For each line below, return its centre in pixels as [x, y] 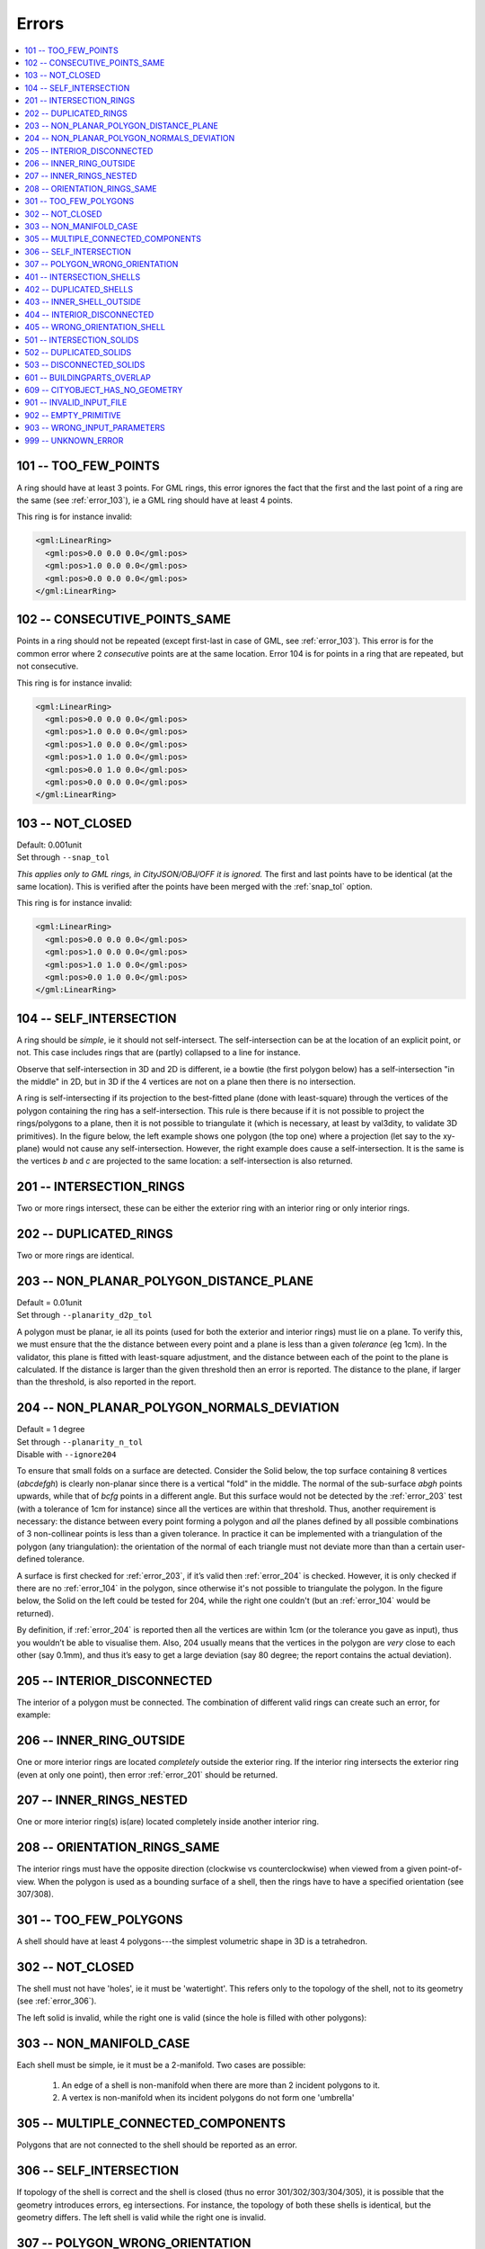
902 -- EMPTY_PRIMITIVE [73, 415]
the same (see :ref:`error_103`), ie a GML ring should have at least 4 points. [155, 500]
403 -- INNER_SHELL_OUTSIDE [83, 302]
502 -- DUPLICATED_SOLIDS [78, 352]
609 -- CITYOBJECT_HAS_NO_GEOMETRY [104, 390]
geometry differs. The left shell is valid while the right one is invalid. [141, 2217]
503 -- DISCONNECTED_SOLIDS [85, 365]
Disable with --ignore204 [66, 1455]
